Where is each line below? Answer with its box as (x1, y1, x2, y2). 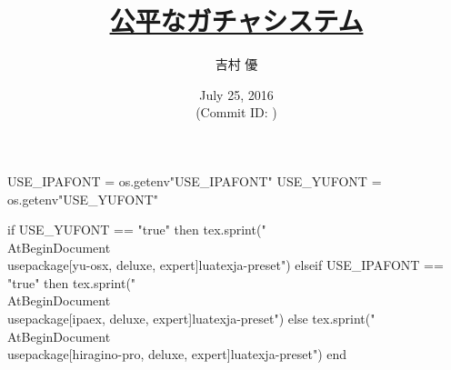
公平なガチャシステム (109, 2, 364, 39)
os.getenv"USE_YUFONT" (7, 189, 159, 208)
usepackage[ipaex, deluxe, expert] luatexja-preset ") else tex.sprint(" (7, 309, 376, 328)
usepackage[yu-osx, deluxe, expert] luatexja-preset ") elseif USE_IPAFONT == (7, 255, 444, 275)
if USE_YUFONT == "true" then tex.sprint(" (7, 220, 266, 239)
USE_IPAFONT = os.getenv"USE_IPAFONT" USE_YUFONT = (7, 171, 382, 190)
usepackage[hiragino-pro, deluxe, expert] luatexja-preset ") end (7, 345, 347, 364)
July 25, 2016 (199, 85, 274, 104)
